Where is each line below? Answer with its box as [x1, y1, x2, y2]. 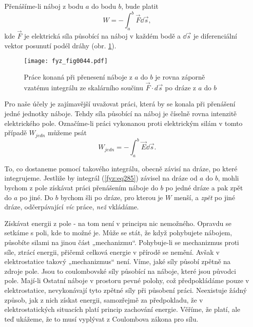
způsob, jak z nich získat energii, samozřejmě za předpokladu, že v [4, 294, 203, 305]
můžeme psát [47, 127, 87, 138]
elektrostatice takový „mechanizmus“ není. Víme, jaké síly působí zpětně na [4, 256, 231, 266]
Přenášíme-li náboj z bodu [4, 1, 83, 11]
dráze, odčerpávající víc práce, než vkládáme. [4, 202, 139, 212]
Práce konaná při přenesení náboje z [24, 71, 133, 82]
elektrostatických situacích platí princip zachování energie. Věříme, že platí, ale [4, 304, 240, 314]
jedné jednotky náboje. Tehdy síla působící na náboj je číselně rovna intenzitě [4, 108, 237, 118]
